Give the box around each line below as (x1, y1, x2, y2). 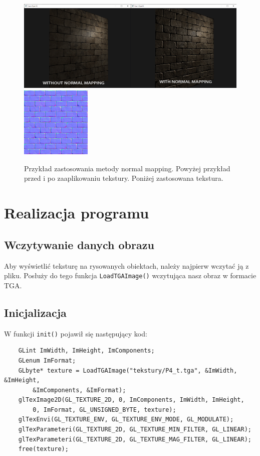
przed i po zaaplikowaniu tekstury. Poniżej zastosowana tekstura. (24, 173, 223, 183)
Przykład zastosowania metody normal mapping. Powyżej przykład (24, 163, 230, 173)
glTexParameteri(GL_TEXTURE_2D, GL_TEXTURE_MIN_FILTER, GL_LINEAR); (18, 426, 251, 433)
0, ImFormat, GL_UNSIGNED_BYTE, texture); (33, 406, 176, 413)
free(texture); (18, 445, 69, 453)
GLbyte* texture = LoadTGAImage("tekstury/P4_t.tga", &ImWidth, (18, 367, 237, 374)
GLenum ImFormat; (18, 357, 76, 364)
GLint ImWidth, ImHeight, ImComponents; (18, 347, 155, 355)
